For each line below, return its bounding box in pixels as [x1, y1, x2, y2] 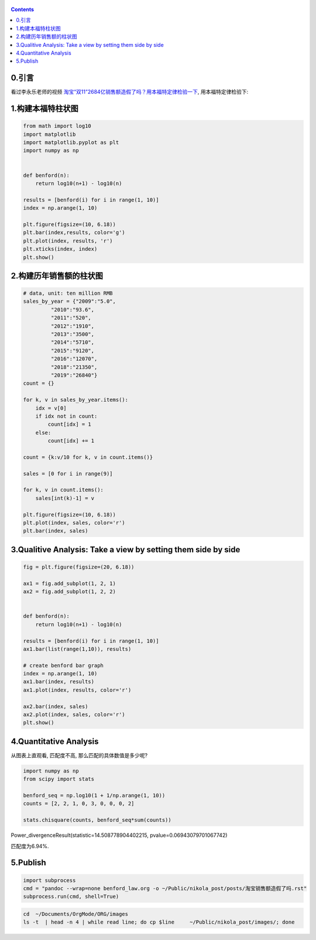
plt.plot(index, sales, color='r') [23, 519, 125, 527]
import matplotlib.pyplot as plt [23, 139, 119, 146]
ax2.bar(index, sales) [23, 703, 88, 710]
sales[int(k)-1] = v [35, 495, 95, 501]
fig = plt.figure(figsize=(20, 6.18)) [23, 564, 135, 570]
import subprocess [23, 877, 76, 884]
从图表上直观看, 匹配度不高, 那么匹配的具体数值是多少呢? [11, 751, 148, 758]
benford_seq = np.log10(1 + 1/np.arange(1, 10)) [23, 792, 166, 799]
